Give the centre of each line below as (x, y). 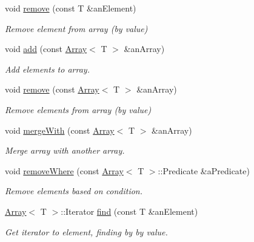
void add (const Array (46, 49)
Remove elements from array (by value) (78, 109)
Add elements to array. (47, 69)
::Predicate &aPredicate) (204, 170)
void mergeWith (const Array (60, 130)
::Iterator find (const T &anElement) (129, 211)
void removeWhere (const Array (64, 170)
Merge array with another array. (65, 150)
